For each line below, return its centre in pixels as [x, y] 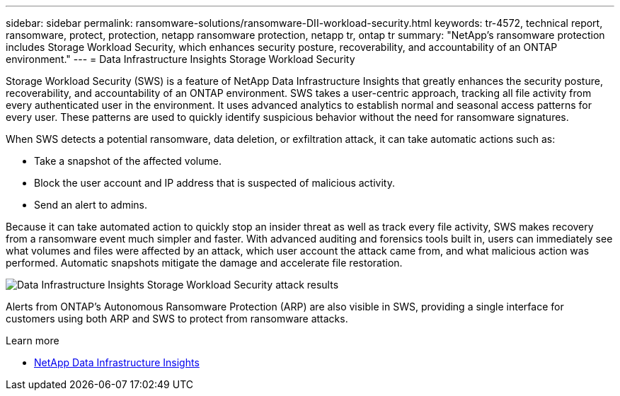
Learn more [33, 340]
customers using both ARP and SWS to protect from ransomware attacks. [177, 319]
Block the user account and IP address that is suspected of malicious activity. [214, 183]
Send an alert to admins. [91, 205]
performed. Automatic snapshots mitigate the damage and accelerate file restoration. [204, 263]
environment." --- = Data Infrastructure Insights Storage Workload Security [180, 59]
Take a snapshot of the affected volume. [128, 161]
